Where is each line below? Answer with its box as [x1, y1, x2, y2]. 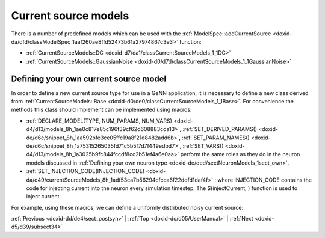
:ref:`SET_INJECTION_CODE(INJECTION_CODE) [26, 168, 145, 175]
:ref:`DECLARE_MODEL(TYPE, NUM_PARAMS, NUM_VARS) [26, 117, 173, 124]
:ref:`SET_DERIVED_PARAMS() [182, 126, 258, 133]
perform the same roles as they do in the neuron [180, 151, 300, 158]
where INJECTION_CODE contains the [217, 176, 312, 183]
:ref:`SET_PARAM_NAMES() [181, 134, 250, 141]
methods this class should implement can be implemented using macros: [11, 106, 192, 114]
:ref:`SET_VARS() [182, 142, 224, 150]
